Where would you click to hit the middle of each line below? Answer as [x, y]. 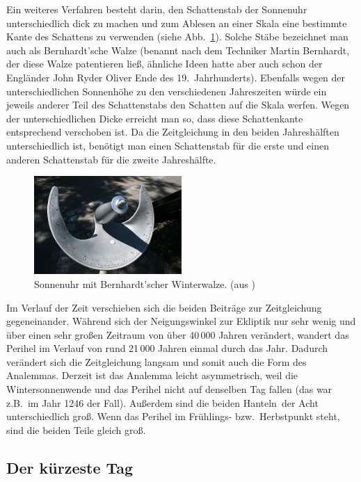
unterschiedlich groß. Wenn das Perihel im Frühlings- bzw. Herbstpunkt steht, [173, 416]
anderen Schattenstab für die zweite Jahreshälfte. [111, 159]
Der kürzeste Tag [70, 467]
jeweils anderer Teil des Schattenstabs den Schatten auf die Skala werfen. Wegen [178, 105]
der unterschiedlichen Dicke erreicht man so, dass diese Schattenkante [155, 118]
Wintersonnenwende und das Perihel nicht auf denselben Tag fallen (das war [169, 389]
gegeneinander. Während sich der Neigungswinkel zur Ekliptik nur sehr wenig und [181, 321]
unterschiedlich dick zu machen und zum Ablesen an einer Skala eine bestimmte [177, 23]
